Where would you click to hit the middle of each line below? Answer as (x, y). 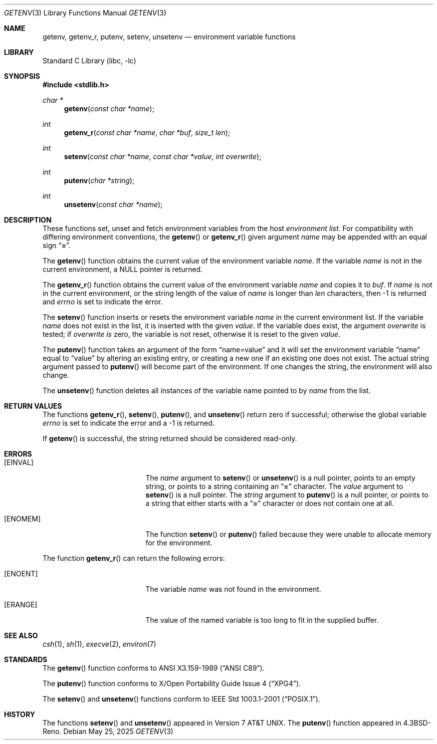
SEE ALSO (21, 635)
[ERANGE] (21, 605)
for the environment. (179, 543)
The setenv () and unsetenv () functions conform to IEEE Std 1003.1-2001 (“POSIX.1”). (181, 699)
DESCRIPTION (28, 220)
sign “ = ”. (57, 245)
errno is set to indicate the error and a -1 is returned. (128, 423)
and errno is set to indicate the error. (103, 302)
